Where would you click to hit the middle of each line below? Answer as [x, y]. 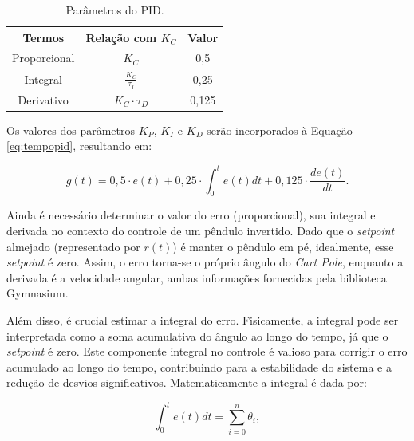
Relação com [121, 37]
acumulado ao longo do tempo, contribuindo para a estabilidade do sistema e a [199, 366]
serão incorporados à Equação [280, 130]
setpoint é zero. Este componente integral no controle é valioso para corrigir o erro [207, 351]
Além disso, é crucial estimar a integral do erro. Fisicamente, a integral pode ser [203, 319]
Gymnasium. [37, 293]
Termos [43, 37]
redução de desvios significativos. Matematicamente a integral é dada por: [187, 382]
